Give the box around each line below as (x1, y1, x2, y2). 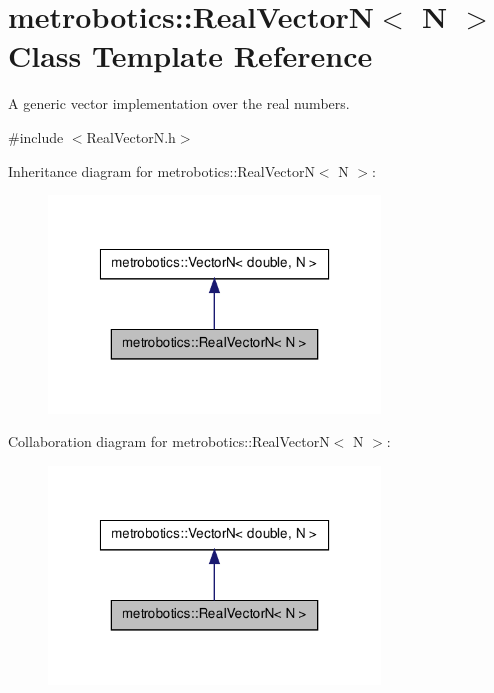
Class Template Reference (8, 35, 373, 76)
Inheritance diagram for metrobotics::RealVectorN (8, 160, 315, 181)
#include (8, 126, 64, 147)
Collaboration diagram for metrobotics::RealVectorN (8, 431, 330, 452)
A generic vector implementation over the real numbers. (8, 93, 350, 114)
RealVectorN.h (86, 126, 176, 147)
